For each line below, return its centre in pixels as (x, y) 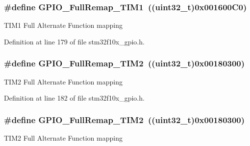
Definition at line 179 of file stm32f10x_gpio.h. (74, 41)
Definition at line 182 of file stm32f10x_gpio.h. (74, 98)
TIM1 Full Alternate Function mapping (63, 25)
